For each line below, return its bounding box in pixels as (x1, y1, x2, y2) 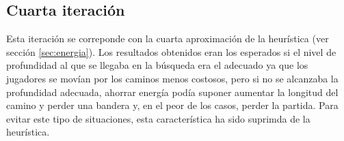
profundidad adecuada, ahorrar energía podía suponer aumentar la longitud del (6, 84, 339, 99)
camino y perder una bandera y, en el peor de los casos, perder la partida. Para (6, 98, 339, 112)
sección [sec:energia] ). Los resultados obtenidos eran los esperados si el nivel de (6, 44, 336, 59)
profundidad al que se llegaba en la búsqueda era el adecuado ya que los (6, 58, 308, 72)
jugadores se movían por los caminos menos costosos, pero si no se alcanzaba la (6, 71, 339, 85)
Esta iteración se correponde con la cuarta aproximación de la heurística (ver (6, 31, 329, 46)
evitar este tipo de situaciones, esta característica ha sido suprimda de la (6, 111, 310, 125)
